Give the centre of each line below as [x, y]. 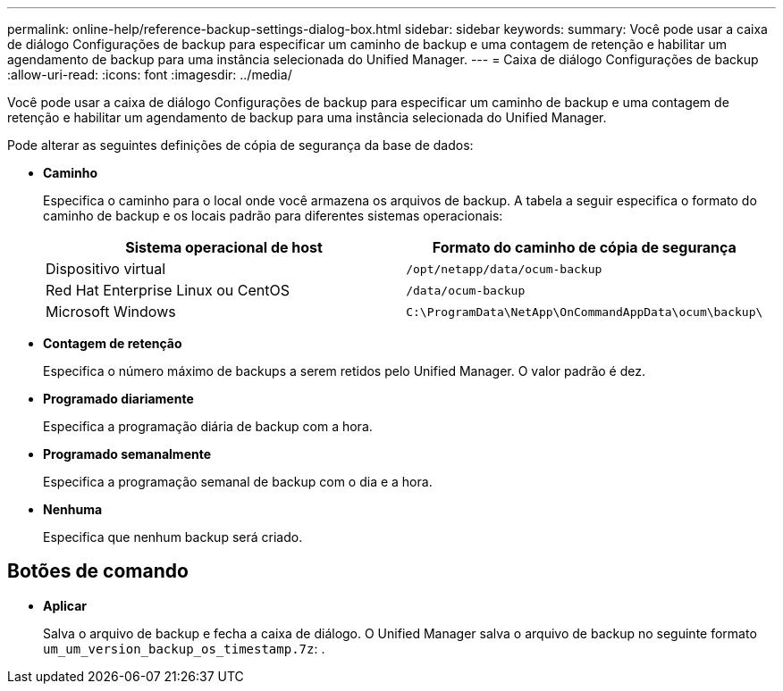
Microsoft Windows [111, 312]
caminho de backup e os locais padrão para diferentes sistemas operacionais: [273, 216]
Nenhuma [73, 509]
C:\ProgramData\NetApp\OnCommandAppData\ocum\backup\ [585, 312]
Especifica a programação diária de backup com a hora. [208, 426]
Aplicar [65, 605]
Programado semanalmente [127, 454]
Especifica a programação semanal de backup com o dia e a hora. [238, 482]
